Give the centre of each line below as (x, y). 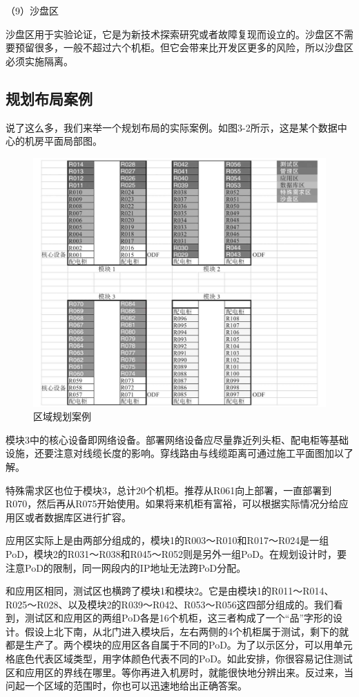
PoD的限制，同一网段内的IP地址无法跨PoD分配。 (135, 567)
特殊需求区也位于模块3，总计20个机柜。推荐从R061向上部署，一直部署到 (169, 490)
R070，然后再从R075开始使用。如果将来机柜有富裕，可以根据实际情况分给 (172, 504)
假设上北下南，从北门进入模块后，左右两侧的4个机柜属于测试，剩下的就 (186, 631)
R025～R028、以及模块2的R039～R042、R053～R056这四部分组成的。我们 (169, 604)
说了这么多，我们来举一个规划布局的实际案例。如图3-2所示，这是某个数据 (172, 127)
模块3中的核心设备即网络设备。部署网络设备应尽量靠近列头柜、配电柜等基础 (177, 439)
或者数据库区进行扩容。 (78, 517)
